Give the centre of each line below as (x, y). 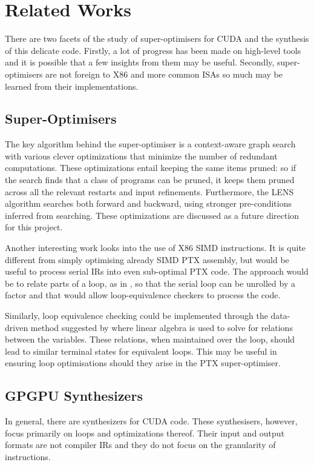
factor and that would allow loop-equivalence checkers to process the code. (143, 295)
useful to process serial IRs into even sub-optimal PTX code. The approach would (157, 271)
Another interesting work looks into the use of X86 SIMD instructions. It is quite (155, 248)
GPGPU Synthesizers (74, 396)
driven (17, 327)
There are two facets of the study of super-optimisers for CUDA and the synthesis (157, 38)
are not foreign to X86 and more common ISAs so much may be (164, 74)
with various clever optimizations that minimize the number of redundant (141, 156)
